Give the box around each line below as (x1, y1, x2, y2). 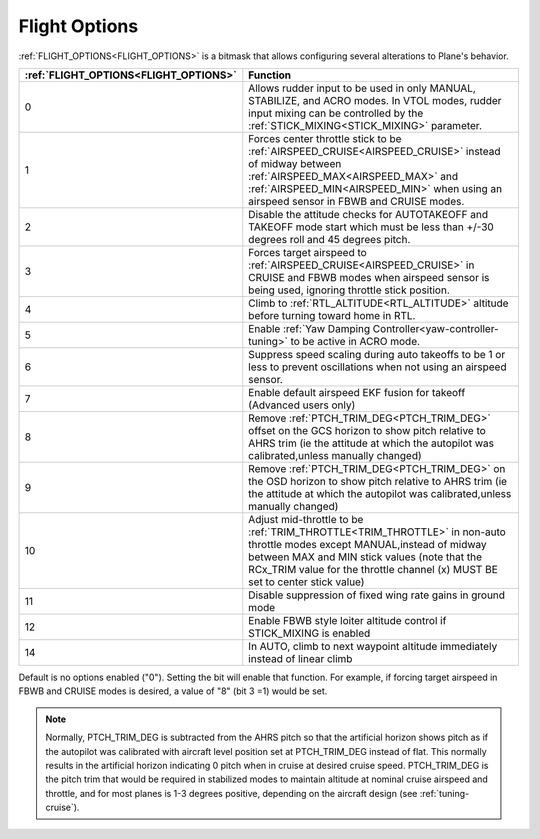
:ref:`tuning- (419, 787, 470, 799)
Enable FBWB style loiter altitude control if (248, 613, 447, 627)
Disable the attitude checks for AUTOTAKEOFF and (248, 207, 489, 221)
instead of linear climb (248, 651, 353, 665)
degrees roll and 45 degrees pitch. (248, 232, 411, 246)
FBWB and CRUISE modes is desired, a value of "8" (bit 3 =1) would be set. (18, 685, 328, 697)
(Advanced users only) (248, 398, 356, 412)
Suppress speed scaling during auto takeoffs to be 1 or (248, 347, 506, 361)
